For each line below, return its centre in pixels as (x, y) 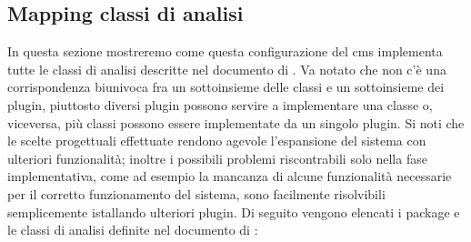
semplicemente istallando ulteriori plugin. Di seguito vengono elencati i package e (234, 212)
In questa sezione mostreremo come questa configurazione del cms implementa (225, 51)
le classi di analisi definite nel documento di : (133, 230)
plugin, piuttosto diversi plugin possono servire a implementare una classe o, (220, 104)
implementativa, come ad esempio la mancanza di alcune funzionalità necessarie (230, 176)
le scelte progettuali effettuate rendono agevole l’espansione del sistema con (217, 141)
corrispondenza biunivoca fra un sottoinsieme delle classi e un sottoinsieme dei (226, 87)
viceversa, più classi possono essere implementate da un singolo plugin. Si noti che (236, 122)
